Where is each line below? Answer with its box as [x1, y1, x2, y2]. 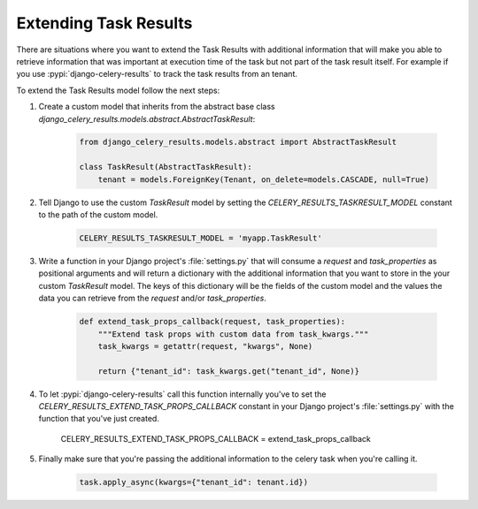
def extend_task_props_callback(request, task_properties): [79, 316, 346, 327]
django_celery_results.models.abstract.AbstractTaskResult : [38, 113, 256, 124]
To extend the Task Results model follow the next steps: [16, 85, 220, 95]
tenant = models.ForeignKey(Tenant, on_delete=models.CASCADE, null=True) [97, 174, 429, 185]
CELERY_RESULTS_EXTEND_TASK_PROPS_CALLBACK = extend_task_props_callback [60, 433, 371, 444]
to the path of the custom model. [38, 209, 158, 220]
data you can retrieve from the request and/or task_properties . [38, 292, 267, 304]
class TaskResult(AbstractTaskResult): [79, 162, 252, 172]
